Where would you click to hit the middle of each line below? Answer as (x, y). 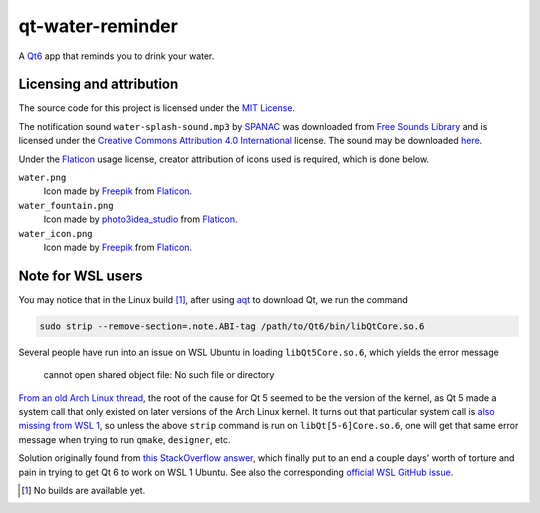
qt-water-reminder (98, 26)
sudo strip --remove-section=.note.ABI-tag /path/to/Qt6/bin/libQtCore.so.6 (232, 326)
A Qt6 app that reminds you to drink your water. (116, 56)
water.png (42, 178)
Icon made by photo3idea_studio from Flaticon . (141, 219)
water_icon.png (56, 233)
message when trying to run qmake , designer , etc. (124, 439)
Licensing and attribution (98, 84)
